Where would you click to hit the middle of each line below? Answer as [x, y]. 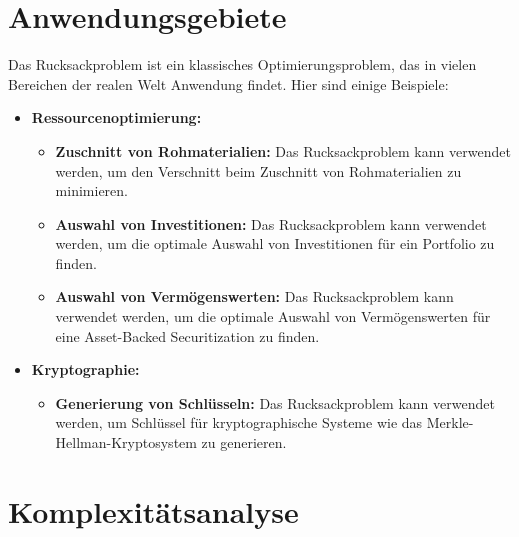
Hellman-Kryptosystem [126, 442]
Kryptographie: [85, 369]
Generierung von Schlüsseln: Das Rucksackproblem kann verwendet [275, 402]
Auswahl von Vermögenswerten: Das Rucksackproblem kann [254, 296]
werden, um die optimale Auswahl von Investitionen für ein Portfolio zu [275, 243]
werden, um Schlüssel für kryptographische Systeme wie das [239, 422]
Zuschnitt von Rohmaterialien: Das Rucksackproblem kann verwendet [283, 150]
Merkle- [450, 422]
